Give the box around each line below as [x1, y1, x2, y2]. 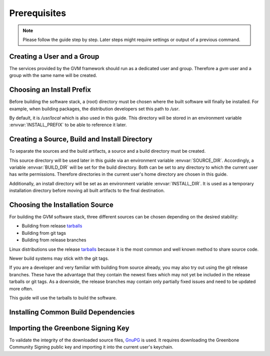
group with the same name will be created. [9, 73, 97, 79]
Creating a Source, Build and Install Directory [9, 135, 152, 144]
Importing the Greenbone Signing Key [9, 323, 129, 332]
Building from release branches [21, 237, 86, 243]
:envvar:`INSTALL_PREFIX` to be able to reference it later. [9, 122, 127, 128]
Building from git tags [21, 230, 66, 236]
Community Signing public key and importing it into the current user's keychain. [9, 344, 173, 350]
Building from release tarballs [21, 223, 82, 229]
